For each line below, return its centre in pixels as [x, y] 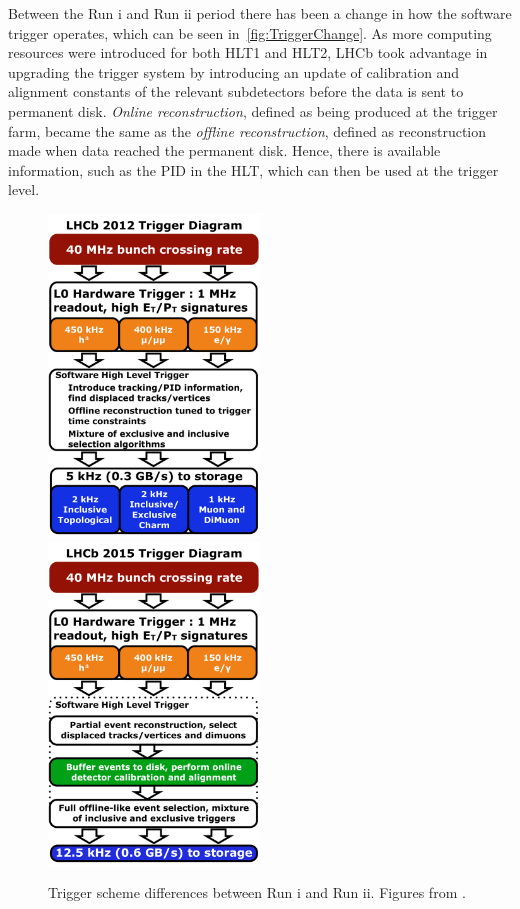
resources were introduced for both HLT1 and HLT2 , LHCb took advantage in [248, 52]
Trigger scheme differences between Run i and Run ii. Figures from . [257, 892]
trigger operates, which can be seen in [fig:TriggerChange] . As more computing [250, 32]
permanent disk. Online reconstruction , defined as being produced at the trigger [253, 110]
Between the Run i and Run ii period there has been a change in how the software [260, 13]
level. [24, 189]
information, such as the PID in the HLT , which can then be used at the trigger [253, 169]
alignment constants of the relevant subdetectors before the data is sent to [236, 91]
